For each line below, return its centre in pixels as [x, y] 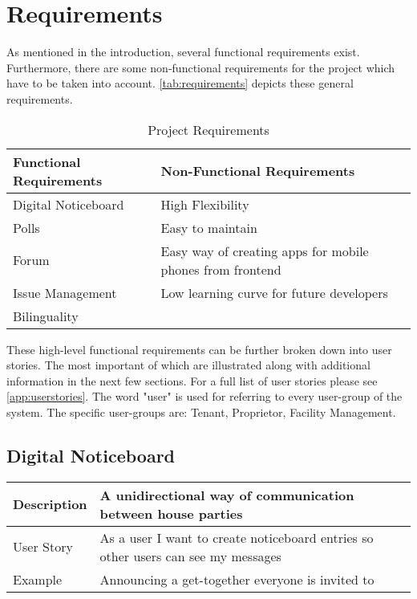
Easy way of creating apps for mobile [265, 251]
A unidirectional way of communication [227, 495]
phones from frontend [221, 269]
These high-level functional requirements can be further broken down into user [199, 349]
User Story [43, 547]
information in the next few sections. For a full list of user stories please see [192, 380]
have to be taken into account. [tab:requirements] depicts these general [180, 83]
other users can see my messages [190, 556]
